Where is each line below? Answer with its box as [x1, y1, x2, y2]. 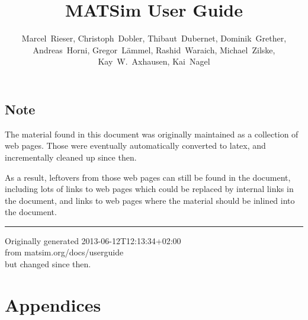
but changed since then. [5, 258, 91, 270]
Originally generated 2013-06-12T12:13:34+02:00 [5, 234, 181, 247]
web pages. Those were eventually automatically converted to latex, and [5, 139, 266, 152]
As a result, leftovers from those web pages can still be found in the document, [5, 171, 291, 183]
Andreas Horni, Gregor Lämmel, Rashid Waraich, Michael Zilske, [33, 43, 275, 56]
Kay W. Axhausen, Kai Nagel [98, 55, 210, 68]
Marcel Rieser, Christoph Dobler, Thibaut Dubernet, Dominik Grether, [21, 32, 287, 44]
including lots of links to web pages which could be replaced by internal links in [5, 183, 294, 195]
